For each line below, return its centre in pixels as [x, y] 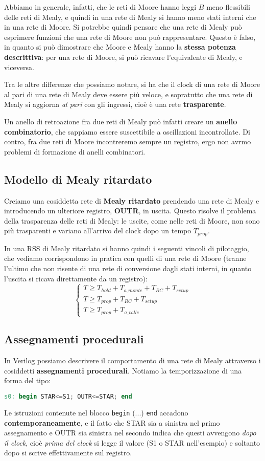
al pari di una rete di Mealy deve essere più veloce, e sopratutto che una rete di [128, 94]
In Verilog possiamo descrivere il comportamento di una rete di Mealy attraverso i [132, 360]
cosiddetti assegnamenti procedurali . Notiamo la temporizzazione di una [123, 370]
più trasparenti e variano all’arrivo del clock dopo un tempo [98, 230]
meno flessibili [228, 7]
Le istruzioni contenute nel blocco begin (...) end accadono [96, 412]
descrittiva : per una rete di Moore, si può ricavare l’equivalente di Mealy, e [123, 57]
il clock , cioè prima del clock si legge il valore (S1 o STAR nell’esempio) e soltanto [132, 442]
